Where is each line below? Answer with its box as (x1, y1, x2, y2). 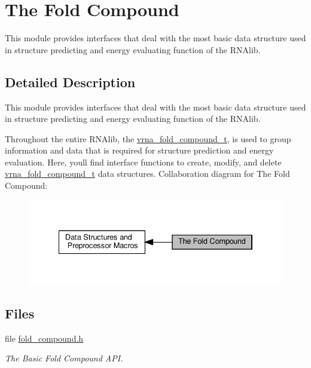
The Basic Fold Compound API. (5, 352, 123, 364)
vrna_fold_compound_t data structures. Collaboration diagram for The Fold (5, 167, 290, 180)
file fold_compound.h (5, 332, 84, 344)
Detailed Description (5, 72, 136, 91)
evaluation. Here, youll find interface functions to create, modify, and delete (5, 155, 282, 168)
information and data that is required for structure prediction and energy (5, 144, 274, 157)
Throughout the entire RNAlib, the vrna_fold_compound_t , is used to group (5, 132, 291, 145)
